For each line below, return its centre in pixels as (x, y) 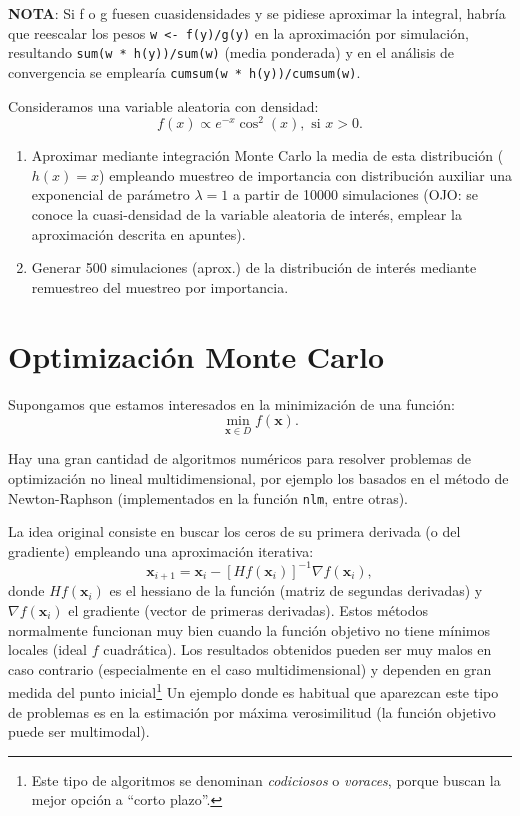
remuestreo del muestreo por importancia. (160, 286)
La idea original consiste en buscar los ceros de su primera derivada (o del (234, 531)
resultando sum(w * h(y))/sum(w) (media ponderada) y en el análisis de (231, 52)
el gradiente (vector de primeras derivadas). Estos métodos (248, 609)
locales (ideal (48, 649)
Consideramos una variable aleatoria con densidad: (163, 105)
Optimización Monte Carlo (196, 355)
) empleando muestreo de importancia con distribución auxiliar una (305, 174)
